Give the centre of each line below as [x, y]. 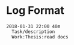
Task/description [33, 31]
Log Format [35, 10]
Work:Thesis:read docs [40, 37]
